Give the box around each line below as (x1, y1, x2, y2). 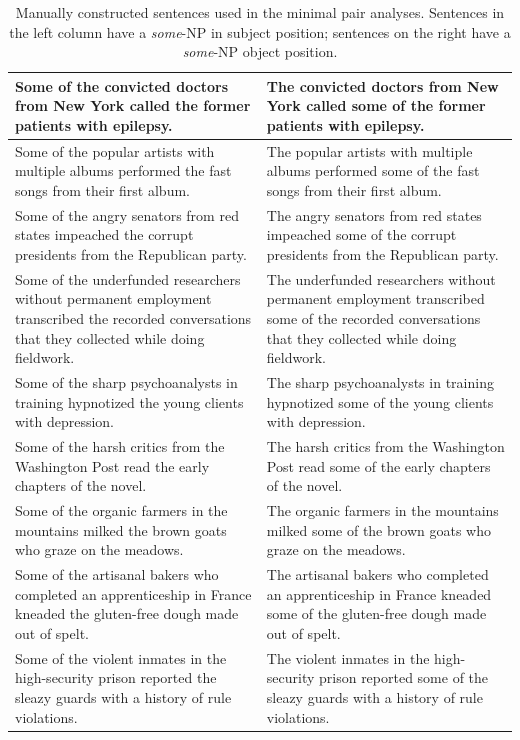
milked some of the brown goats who (266, 519, 491, 540)
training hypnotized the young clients (15, 391, 244, 412)
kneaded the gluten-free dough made (15, 603, 239, 624)
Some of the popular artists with (15, 140, 215, 161)
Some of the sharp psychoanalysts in (15, 372, 238, 393)
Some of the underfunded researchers (15, 268, 241, 289)
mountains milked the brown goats (15, 519, 227, 540)
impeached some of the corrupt (266, 224, 457, 245)
